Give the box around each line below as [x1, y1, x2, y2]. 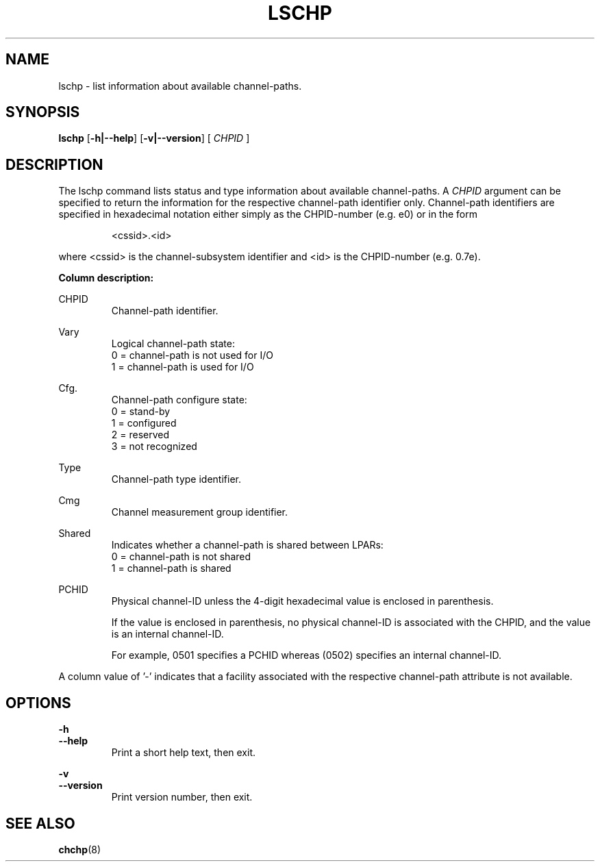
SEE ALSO [5, 814, 75, 832]
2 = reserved [111, 429, 170, 441]
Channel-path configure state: [111, 394, 247, 406]
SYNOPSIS [5, 103, 80, 121]
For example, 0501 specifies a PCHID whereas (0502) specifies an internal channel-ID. [111, 649, 502, 662]
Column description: [58, 272, 154, 284]
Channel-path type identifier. [111, 473, 241, 486]
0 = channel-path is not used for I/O [111, 349, 273, 362]
